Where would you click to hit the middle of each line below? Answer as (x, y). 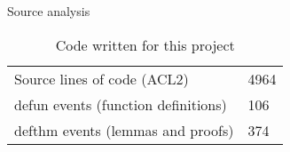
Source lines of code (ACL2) (102, 78)
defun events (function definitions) (121, 104)
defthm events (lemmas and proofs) (124, 130)
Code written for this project (145, 44)
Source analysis (49, 11)
